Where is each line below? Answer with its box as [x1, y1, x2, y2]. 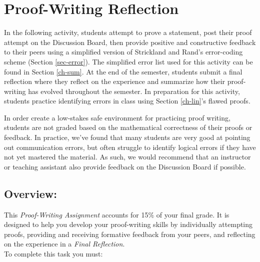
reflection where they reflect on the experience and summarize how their [4, 76, 225, 86]
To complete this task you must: [4, 248, 103, 259]
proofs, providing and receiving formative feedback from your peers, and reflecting [4, 228, 255, 239]
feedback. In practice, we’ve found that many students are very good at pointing [4, 132, 250, 142]
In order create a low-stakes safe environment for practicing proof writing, [4, 112, 230, 122]
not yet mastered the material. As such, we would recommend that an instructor [4, 151, 251, 162]
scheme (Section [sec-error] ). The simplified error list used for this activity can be [4, 56, 253, 66]
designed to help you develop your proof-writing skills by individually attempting [4, 219, 253, 229]
